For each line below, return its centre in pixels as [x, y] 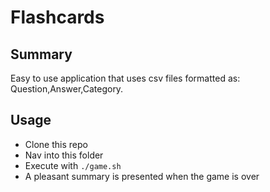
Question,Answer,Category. [67, 89]
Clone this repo [56, 144]
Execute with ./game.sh [73, 165]
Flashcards [57, 17]
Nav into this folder [64, 155]
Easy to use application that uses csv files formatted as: [125, 78]
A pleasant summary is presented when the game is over [142, 176]
